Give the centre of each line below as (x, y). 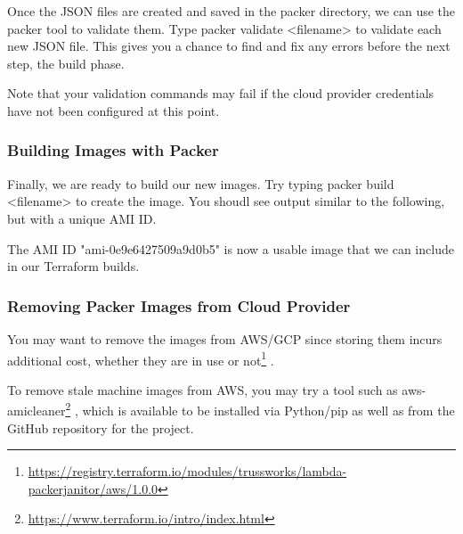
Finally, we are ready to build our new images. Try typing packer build (201, 183)
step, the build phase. (66, 63)
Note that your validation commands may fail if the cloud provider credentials (221, 93)
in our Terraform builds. (73, 266)
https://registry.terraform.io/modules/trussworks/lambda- (187, 471)
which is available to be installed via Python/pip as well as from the (268, 411)
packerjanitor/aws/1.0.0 (93, 488)
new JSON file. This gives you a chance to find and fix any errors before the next (229, 46)
